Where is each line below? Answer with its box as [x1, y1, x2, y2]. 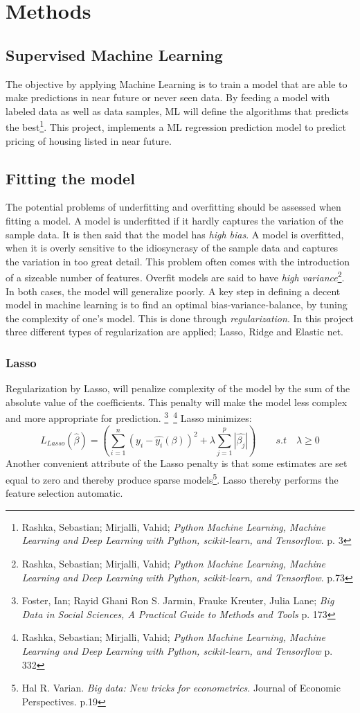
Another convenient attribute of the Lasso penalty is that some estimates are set [6, 456, 348, 470]
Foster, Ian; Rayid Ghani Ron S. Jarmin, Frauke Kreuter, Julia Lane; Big [21, 593, 334, 608]
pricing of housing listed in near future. [6, 133, 172, 148]
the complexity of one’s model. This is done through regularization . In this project [6, 310, 354, 325]
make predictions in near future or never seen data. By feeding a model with [6, 90, 330, 105]
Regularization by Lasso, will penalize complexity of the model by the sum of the [6, 381, 350, 396]
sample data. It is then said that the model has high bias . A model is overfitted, [6, 227, 344, 241]
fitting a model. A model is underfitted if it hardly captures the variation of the [6, 213, 343, 227]
